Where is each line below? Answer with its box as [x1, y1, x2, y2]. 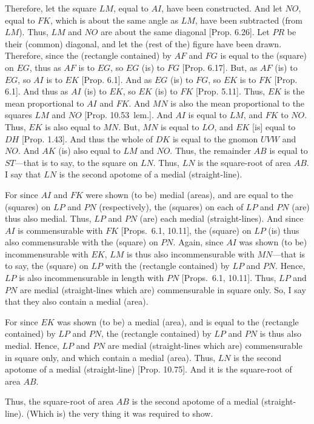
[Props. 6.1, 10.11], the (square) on [121, 224, 252, 236]
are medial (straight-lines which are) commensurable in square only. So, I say [19, 283, 306, 296]
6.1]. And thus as [5, 85, 68, 98]
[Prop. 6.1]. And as [81, 73, 152, 85]
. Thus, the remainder [170, 144, 251, 157]
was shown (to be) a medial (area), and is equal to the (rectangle [57, 315, 299, 328]
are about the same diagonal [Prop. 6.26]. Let [101, 25, 270, 38]
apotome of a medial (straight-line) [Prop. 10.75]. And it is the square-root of [5, 363, 292, 376]
